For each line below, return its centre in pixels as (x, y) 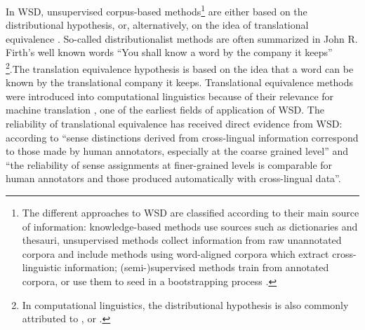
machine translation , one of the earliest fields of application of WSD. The (165, 110)
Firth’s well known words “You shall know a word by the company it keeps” (169, 52)
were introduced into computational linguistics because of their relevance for (170, 96)
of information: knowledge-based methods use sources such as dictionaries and (190, 226)
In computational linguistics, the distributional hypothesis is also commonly (185, 304)
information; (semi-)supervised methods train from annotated (197, 267)
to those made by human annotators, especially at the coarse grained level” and (177, 151)
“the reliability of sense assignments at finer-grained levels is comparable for (169, 164)
